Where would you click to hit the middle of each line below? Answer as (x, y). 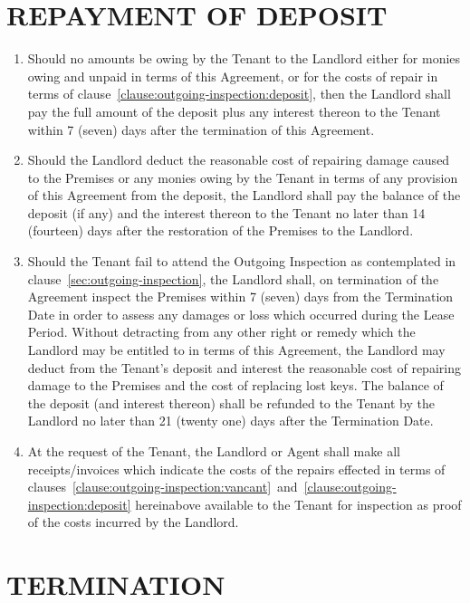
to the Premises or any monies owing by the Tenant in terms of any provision (243, 177)
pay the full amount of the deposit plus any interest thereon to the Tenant (234, 111)
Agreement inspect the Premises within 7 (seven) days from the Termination (240, 297)
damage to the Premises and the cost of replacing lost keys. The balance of (235, 385)
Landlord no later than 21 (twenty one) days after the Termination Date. (230, 421)
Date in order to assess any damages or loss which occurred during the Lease (241, 314)
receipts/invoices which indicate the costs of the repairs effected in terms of (236, 469)
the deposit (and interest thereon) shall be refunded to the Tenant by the (231, 402)
